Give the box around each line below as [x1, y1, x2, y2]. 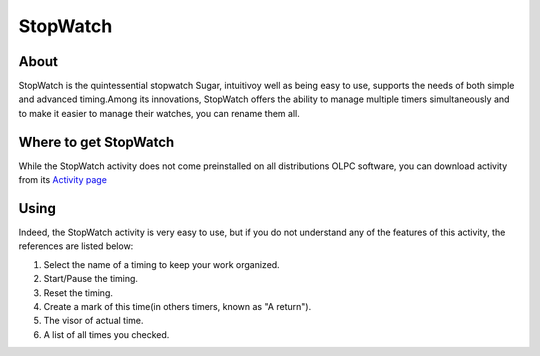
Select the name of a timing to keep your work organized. [43, 258, 280, 270]
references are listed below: [18, 240, 134, 252]
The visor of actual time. [43, 315, 144, 327]
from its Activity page [18, 174, 107, 186]
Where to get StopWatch [18, 133, 175, 150]
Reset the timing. [43, 286, 114, 299]
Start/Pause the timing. [43, 273, 139, 285]
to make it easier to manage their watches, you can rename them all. [18, 107, 300, 119]
